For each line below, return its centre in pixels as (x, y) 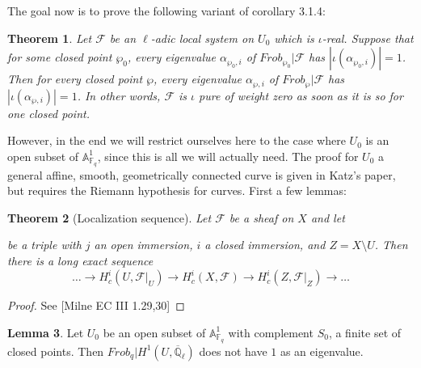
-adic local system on (202, 38)
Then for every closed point (75, 79)
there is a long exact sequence (80, 261)
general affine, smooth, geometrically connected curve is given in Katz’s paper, (202, 174)
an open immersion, (143, 245)
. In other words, (119, 95)
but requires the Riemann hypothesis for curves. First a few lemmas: (177, 190)
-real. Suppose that (368, 38)
